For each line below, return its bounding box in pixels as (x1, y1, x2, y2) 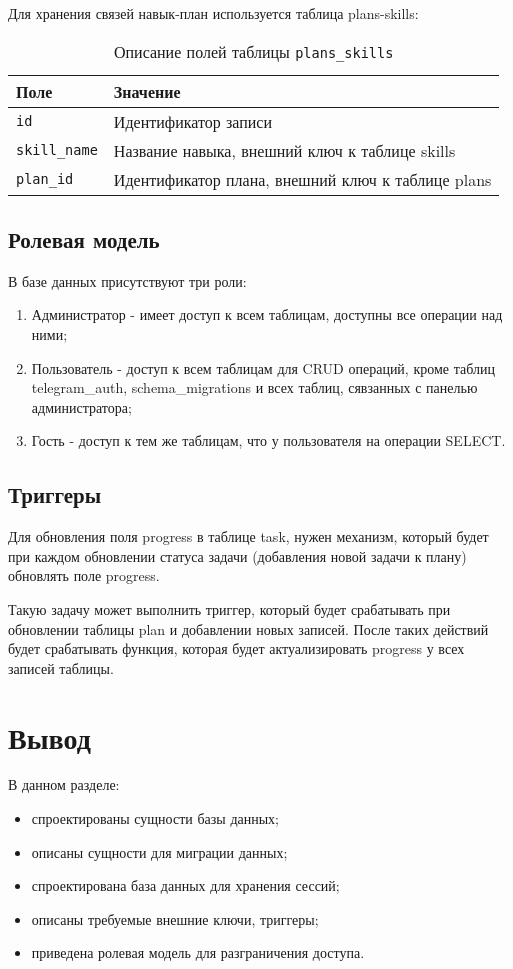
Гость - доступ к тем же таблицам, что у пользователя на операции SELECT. (31, 430, 506, 451)
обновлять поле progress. (8, 565, 160, 586)
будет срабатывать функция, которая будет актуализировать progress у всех (8, 638, 465, 659)
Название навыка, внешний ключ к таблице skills (113, 138, 456, 162)
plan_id (16, 171, 74, 188)
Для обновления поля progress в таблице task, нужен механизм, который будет (8, 526, 489, 547)
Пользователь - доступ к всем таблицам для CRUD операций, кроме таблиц (31, 357, 495, 378)
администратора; (31, 396, 132, 417)
